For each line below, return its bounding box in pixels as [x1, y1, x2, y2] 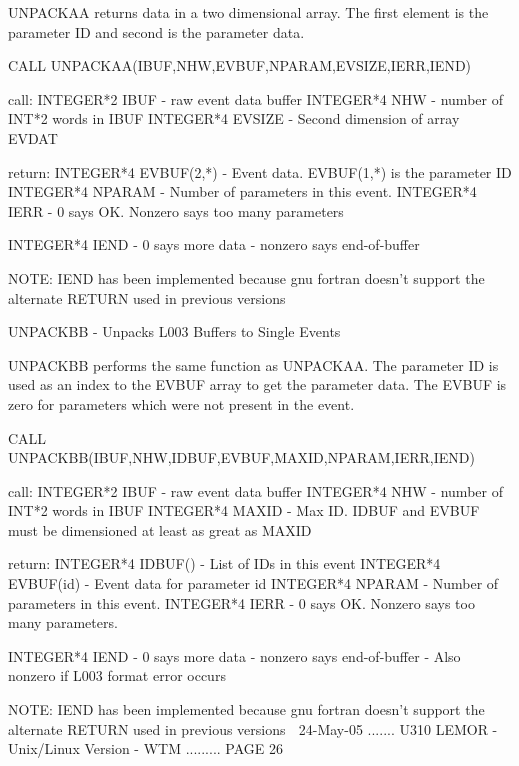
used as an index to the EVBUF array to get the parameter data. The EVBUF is [8, 374, 507, 395]
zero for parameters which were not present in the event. [8, 393, 355, 414]
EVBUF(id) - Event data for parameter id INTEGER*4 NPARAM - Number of [8, 573, 499, 594]
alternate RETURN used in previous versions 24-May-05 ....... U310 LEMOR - [8, 718, 498, 739]
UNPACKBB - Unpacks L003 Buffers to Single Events [8, 321, 341, 342]
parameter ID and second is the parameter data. [8, 21, 305, 42]
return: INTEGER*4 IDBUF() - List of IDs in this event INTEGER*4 [8, 553, 441, 574]
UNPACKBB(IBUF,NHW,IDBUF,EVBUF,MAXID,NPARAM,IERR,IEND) [8, 447, 475, 468]
